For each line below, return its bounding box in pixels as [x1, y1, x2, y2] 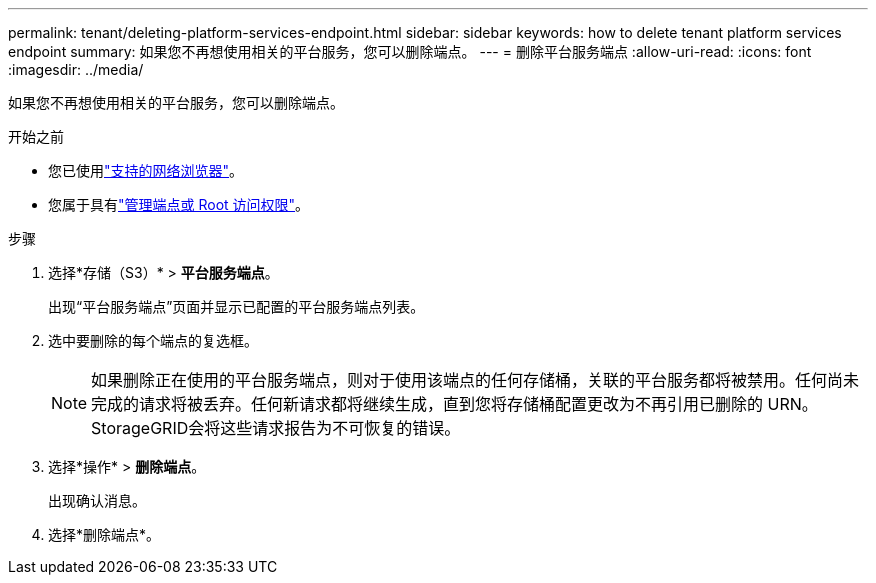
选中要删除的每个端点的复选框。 [48, 332, 258, 349]
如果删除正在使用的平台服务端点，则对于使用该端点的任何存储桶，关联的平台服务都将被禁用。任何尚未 [91, 370, 860, 390]
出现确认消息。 [48, 492, 146, 509]
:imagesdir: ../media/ [8, 61, 144, 78]
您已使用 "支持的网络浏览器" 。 [48, 162, 244, 179]
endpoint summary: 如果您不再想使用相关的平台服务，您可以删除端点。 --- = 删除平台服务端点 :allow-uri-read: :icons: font [8, 43, 812, 60]
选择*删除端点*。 [48, 526, 161, 543]
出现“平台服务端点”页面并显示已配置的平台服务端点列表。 [48, 298, 425, 315]
